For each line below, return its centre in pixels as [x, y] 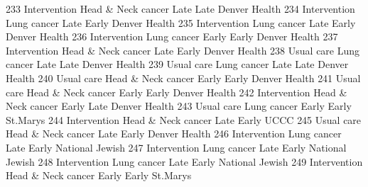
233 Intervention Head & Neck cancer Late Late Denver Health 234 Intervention [180, 8]
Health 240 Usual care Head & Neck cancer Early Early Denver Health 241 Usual [183, 78]
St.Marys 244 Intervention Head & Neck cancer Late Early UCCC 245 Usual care [184, 119]
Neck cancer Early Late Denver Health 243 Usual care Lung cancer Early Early [179, 106]
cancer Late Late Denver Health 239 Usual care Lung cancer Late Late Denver [177, 64]
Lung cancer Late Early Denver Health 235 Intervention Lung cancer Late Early [181, 22]
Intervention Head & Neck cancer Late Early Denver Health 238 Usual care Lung [183, 50]
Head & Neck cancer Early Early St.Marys [99, 175]
